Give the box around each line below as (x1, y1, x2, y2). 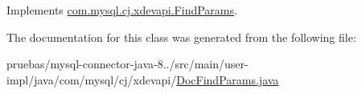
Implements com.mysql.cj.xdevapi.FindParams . (6, 2, 237, 18)
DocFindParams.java (176, 71, 279, 88)
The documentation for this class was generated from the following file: (6, 28, 356, 45)
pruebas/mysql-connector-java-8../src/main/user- (6, 55, 249, 72)
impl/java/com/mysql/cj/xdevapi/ (6, 71, 177, 88)
